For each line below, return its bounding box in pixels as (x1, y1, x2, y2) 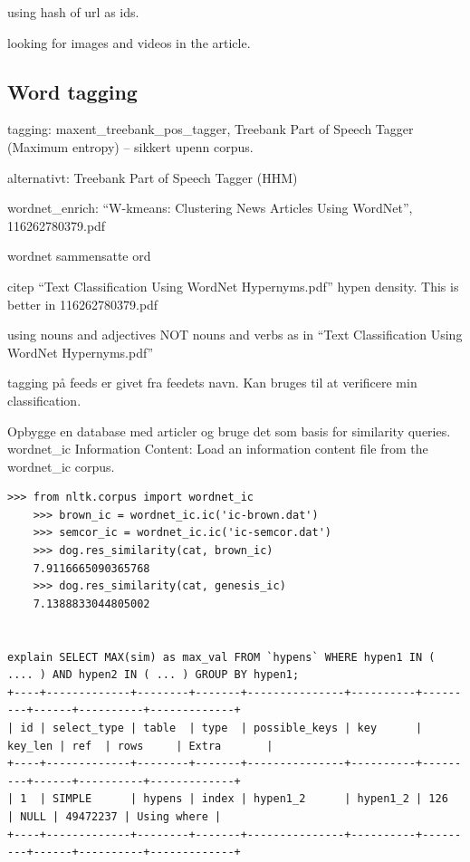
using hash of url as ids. (7, 3, 139, 21)
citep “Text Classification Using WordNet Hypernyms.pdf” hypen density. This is (7, 276, 459, 295)
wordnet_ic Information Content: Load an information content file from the (7, 439, 428, 458)
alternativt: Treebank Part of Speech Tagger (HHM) (7, 168, 298, 187)
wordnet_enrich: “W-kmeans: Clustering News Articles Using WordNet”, (7, 198, 413, 217)
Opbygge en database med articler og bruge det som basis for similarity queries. (7, 421, 451, 440)
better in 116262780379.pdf (7, 294, 158, 313)
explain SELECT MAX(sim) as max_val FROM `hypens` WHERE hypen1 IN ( (7, 650, 436, 664)
